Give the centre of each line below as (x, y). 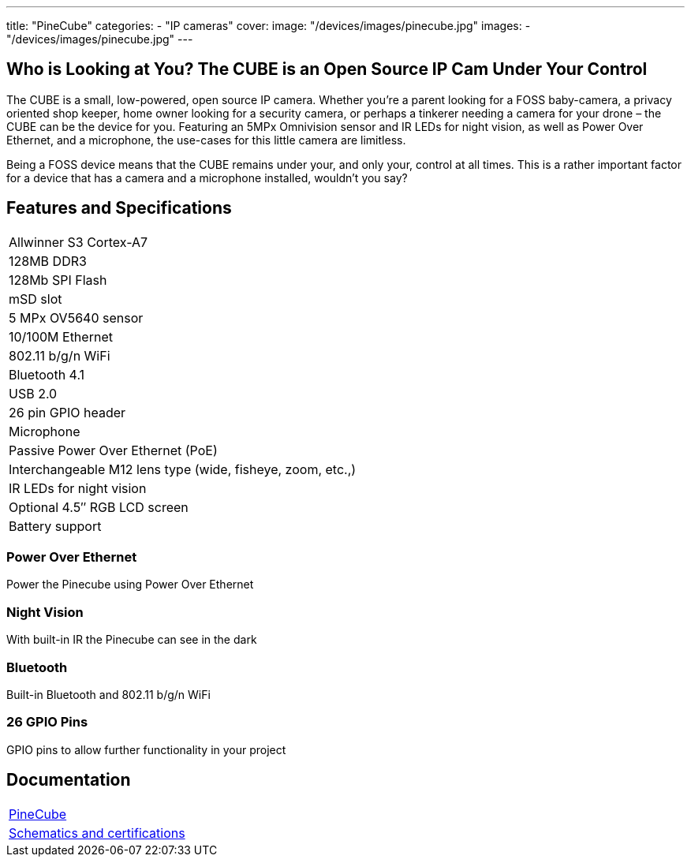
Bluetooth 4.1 (47, 374)
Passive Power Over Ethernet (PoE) (113, 450)
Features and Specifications (119, 208)
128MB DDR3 (48, 261)
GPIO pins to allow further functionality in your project (146, 749)
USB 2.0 (33, 393)
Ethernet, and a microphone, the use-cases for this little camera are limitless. (206, 140)
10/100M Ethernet (61, 336)
